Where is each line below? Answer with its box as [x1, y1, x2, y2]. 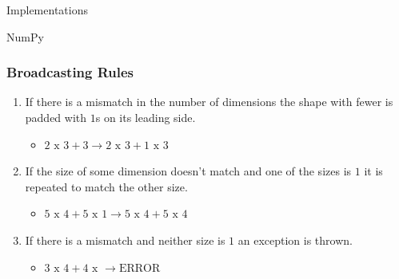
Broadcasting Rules [6, 62, 134, 82]
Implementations [6, 2, 88, 18]
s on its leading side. [95, 109, 196, 125]
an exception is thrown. [237, 231, 353, 248]
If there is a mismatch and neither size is [25, 231, 225, 248]
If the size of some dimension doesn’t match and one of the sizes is [25, 163, 352, 179]
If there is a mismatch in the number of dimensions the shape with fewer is [25, 93, 393, 110]
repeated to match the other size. [25, 178, 188, 195]
